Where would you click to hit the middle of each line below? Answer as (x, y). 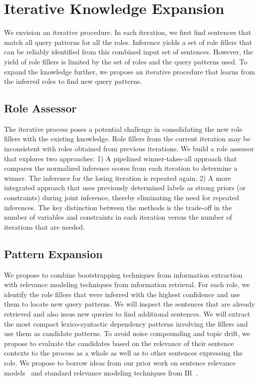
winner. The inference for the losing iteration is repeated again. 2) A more (118, 178)
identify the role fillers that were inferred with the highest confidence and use (122, 294)
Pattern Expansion (53, 253)
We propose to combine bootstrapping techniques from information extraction (123, 274)
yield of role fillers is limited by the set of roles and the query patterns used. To (126, 61)
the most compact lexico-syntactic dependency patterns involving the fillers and (126, 323)
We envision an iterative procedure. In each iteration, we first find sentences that (128, 32)
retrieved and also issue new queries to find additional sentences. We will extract (127, 314)
